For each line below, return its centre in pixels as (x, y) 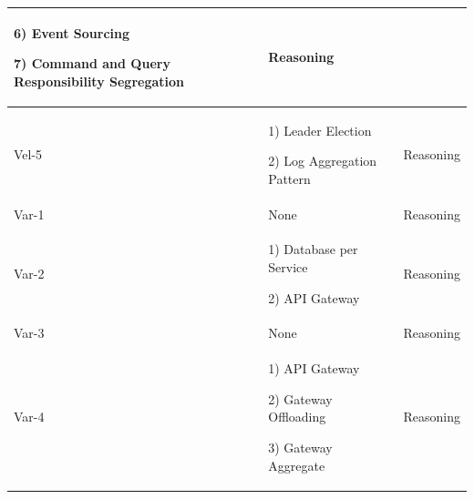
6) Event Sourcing (72, 32)
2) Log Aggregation (323, 161)
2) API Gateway (314, 297)
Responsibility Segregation (99, 81)
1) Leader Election (320, 130)
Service (288, 267)
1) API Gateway (314, 368)
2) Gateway (300, 398)
